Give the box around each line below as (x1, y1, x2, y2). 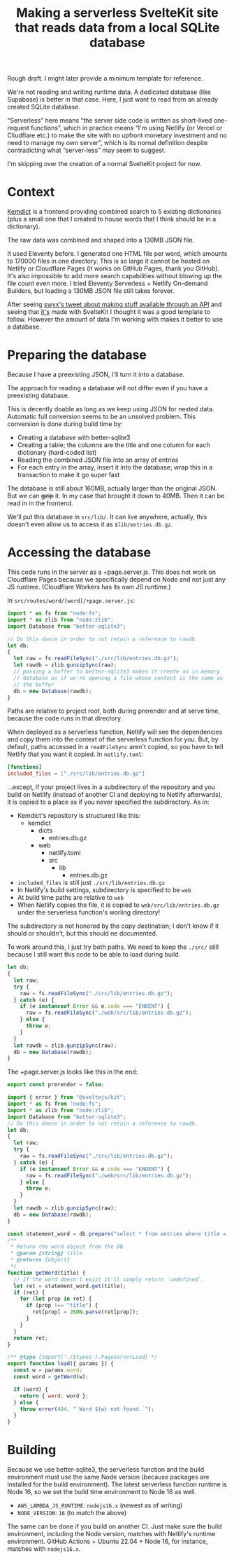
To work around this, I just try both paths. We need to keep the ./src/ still (7, 943, 219, 951)
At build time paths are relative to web (17, 894, 124, 902)
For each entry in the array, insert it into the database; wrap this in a (17, 463, 213, 472)
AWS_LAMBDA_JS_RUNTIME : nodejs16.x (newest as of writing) (17, 1501, 183, 1510)
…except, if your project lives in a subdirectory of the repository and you (7, 783, 215, 791)
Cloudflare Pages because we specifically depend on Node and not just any (7, 575, 226, 583)
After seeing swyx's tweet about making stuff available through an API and (7, 300, 222, 309)
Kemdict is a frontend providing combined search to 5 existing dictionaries (7, 207, 221, 216)
